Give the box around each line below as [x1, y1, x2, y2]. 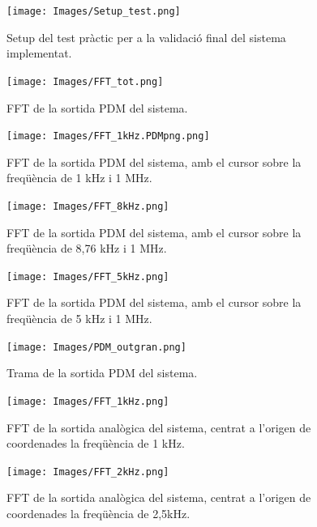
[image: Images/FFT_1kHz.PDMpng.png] [6, 130, 210, 142]
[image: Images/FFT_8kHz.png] [6, 200, 169, 212]
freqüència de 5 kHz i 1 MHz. [6, 310, 152, 327]
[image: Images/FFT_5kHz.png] [6, 270, 169, 283]
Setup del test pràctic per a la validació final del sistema [6, 28, 286, 45]
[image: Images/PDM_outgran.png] [6, 341, 186, 353]
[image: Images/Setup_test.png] [6, 6, 181, 17]
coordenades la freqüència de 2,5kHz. [6, 504, 191, 521]
